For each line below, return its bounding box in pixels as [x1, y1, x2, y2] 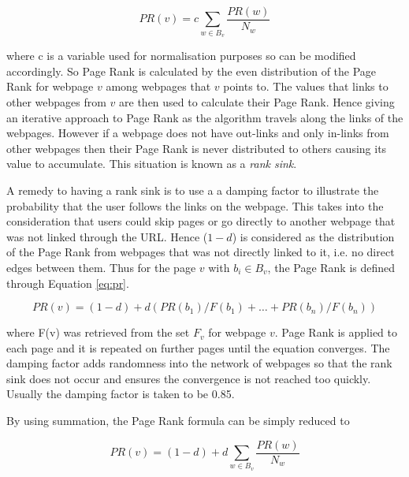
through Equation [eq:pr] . [6, 274, 129, 291]
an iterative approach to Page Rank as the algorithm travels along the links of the [6, 109, 403, 125]
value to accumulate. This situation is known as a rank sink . [6, 155, 297, 172]
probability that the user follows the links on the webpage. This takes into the [6, 197, 384, 214]
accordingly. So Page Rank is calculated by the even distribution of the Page [6, 62, 377, 79]
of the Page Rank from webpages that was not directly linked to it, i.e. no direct [6, 244, 395, 260]
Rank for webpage [6, 78, 94, 95]
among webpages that [106, 78, 211, 95]
